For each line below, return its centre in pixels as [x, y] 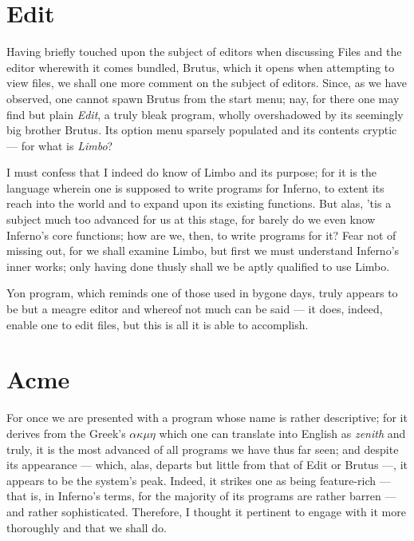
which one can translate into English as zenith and [282, 433]
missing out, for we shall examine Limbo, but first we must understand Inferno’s [203, 251]
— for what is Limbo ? [60, 145]
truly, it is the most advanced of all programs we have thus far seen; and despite [203, 449]
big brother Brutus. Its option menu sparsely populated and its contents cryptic [202, 130]
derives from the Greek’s [66, 433]
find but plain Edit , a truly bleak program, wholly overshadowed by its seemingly [205, 114]
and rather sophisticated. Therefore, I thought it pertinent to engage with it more [206, 511]
